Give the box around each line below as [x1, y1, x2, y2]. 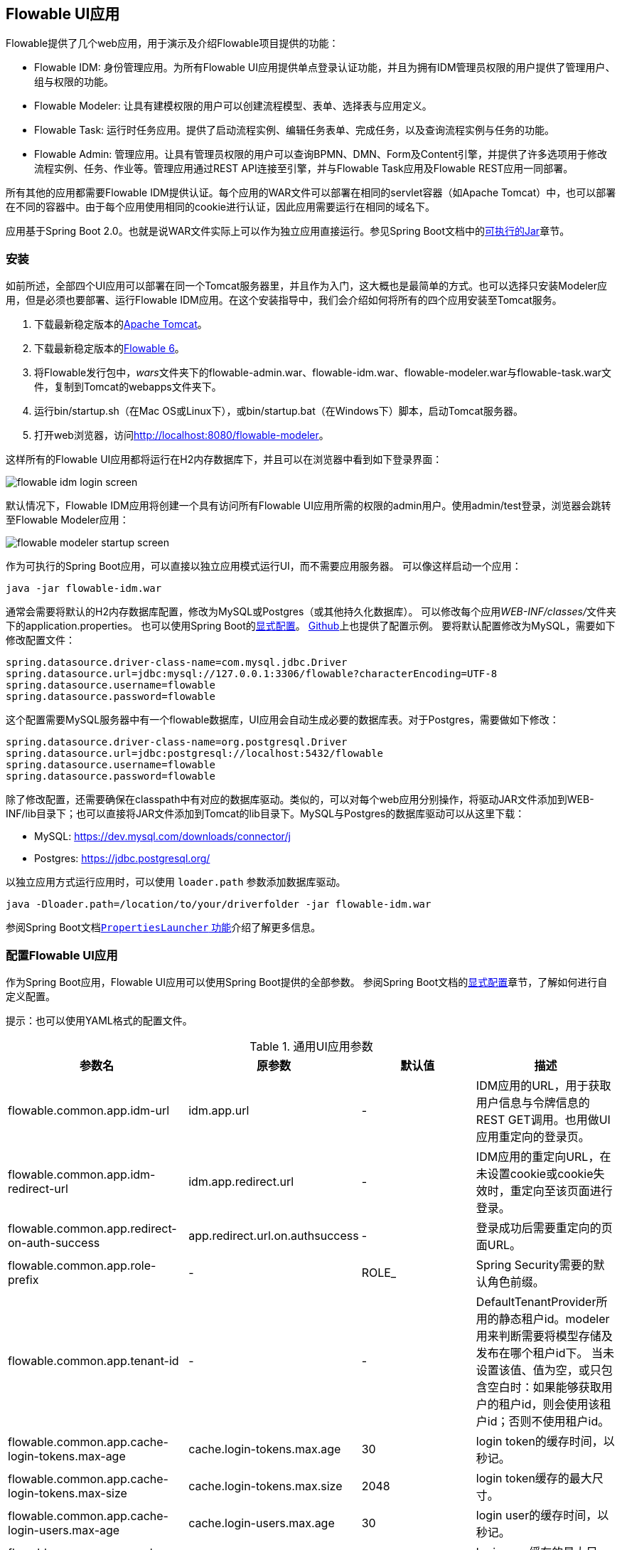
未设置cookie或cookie [476, 1166, 594, 1181]
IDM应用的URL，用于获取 [476, 1078, 611, 1093]
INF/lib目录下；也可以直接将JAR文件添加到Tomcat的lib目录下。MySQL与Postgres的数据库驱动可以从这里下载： [6, 807, 525, 820]
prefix [8, 1272, 39, 1287]
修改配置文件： [6, 634, 75, 647]
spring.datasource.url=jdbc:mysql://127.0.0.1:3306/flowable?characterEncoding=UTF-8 [6, 668, 498, 680]
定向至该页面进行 [521, 1183, 613, 1198]
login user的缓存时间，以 [476, 1507, 609, 1522]
